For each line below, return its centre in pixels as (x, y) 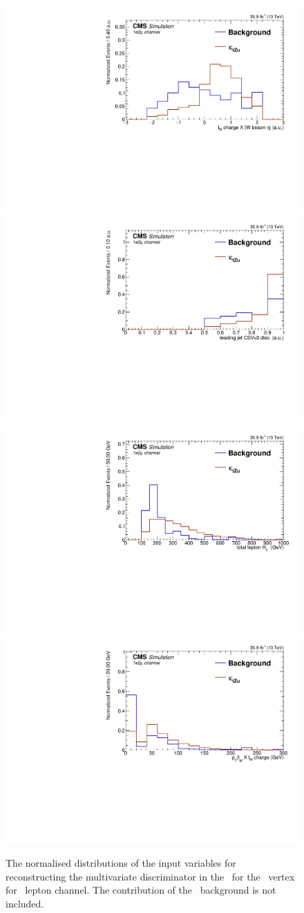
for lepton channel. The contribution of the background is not (141, 890)
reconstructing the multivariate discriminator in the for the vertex (150, 876)
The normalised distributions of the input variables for (121, 863)
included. (25, 903)
